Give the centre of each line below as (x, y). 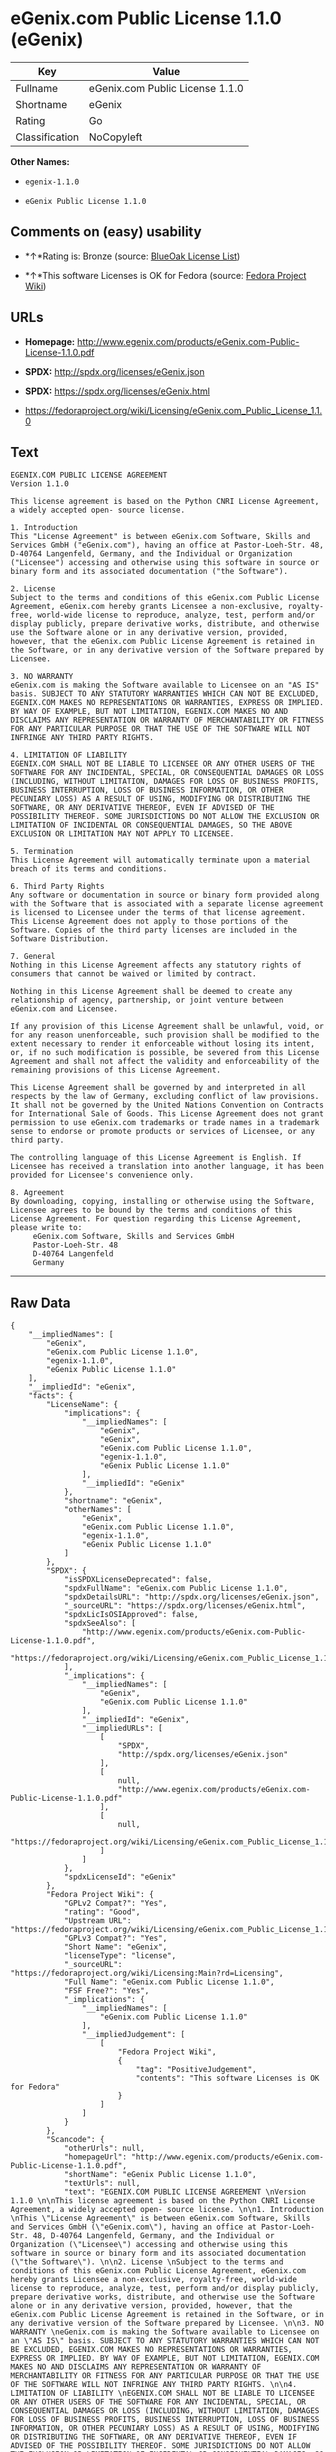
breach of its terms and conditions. (89, 869)
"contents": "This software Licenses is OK (227, 2078)
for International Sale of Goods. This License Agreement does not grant (167, 1114)
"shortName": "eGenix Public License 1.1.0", (160, 2175)
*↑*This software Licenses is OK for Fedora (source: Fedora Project (165, 275)
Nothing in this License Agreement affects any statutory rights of (156, 965)
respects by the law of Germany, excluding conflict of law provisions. (165, 1097)
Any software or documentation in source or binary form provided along (165, 895)
